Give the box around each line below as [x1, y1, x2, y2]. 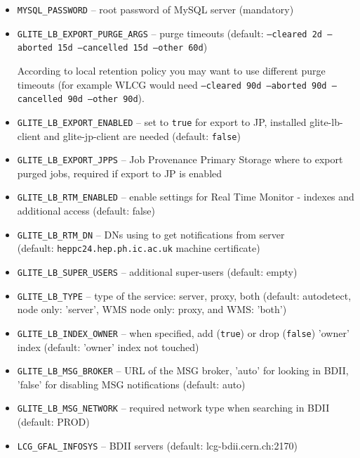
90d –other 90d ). [67, 91, 145, 106]
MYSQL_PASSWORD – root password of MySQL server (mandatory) [17, 2, 294, 16]
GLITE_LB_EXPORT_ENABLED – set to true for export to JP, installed [17, 114, 307, 129]
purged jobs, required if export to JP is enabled [17, 165, 222, 180]
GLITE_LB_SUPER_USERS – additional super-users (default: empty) [17, 265, 298, 279]
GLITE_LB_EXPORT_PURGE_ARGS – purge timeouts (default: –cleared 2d [17, 25, 322, 40]
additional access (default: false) [17, 203, 156, 218]
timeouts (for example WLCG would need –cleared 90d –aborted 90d [17, 77, 327, 91]
